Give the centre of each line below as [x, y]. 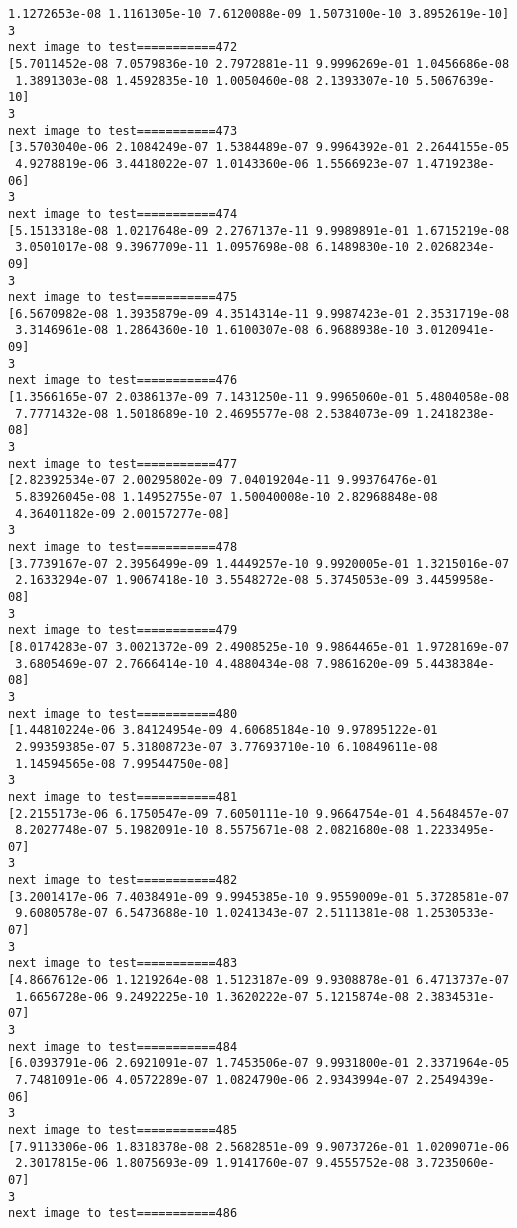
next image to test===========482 [123, 880]
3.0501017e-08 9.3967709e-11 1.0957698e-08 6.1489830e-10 [212, 247]
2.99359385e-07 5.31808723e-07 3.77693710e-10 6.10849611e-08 [226, 746]
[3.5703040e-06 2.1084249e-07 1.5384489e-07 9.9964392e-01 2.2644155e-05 [259, 147]
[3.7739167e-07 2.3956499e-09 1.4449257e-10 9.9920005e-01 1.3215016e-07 [259, 563]
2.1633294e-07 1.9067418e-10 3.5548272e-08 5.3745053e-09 [212, 580]
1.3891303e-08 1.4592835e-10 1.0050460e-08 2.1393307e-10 [212, 80]
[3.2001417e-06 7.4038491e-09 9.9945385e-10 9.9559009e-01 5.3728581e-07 [259, 896]
